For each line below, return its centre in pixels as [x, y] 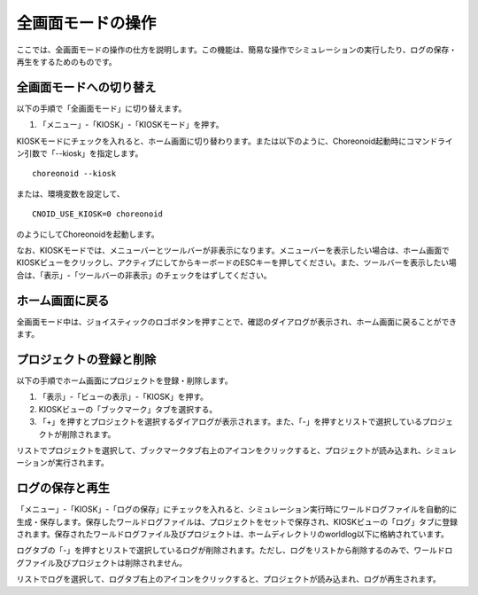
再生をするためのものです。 [66, 61]
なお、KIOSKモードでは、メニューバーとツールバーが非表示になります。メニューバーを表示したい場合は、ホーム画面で [233, 250]
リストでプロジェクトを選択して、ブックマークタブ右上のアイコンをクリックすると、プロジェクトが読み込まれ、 [221, 450]
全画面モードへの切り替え [86, 87]
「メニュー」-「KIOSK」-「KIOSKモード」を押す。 [131, 125]
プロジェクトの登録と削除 [86, 359]
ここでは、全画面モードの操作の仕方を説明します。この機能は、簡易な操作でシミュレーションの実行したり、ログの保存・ [237, 50]
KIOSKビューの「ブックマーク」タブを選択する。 [128, 409]
